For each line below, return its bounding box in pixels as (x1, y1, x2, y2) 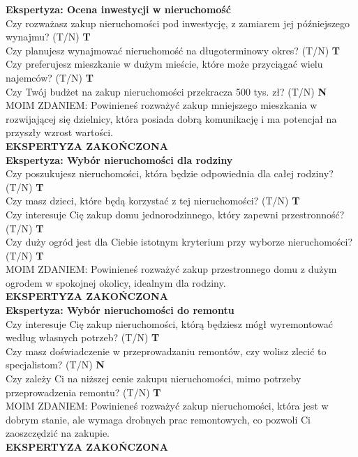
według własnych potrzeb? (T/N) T (6, 330, 160, 345)
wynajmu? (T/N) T (6, 29, 91, 44)
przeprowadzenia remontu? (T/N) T (6, 384, 161, 399)
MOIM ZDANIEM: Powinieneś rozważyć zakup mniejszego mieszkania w (6, 98, 318, 112)
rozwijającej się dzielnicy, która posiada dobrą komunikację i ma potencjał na (6, 111, 337, 126)
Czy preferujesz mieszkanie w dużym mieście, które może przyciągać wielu (6, 57, 323, 71)
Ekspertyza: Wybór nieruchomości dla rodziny (6, 152, 233, 167)
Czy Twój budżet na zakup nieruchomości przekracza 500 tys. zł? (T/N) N (6, 84, 327, 98)
